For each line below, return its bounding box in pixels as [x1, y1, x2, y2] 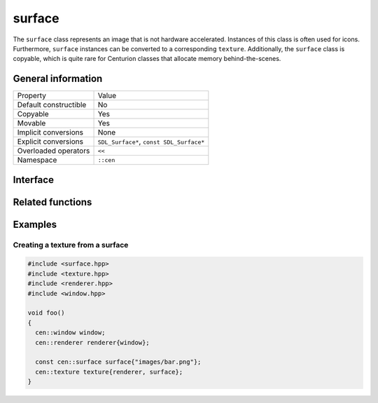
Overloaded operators [17, 146, 90, 156]
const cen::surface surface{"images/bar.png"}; [35, 358, 202, 366]
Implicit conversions [17, 128, 84, 137]
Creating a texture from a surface [13, 240, 129, 250]
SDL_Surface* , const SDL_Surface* [97, 137, 205, 146]
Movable [17, 118, 46, 128]
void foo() [27, 309, 65, 317]
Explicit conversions [17, 137, 84, 146]
